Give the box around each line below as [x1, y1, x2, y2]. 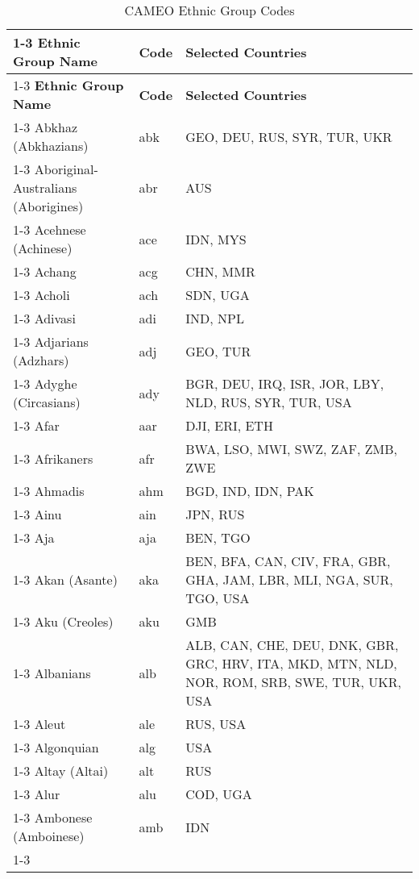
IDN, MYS [185, 229, 247, 248]
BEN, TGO [185, 528, 251, 547]
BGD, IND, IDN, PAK [185, 481, 314, 500]
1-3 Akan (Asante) [13, 570, 118, 589]
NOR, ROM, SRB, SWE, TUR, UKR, [185, 673, 402, 691]
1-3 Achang [13, 262, 77, 281]
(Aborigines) [13, 197, 84, 215]
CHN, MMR [185, 262, 255, 281]
